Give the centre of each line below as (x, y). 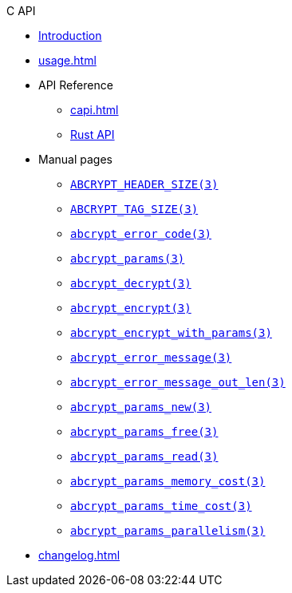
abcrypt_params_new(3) (141, 407)
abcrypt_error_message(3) (151, 358)
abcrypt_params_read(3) (144, 457)
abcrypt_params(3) (128, 259)
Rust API (93, 134)
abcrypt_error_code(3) (141, 234)
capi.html (95, 110)
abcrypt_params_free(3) (144, 432)
